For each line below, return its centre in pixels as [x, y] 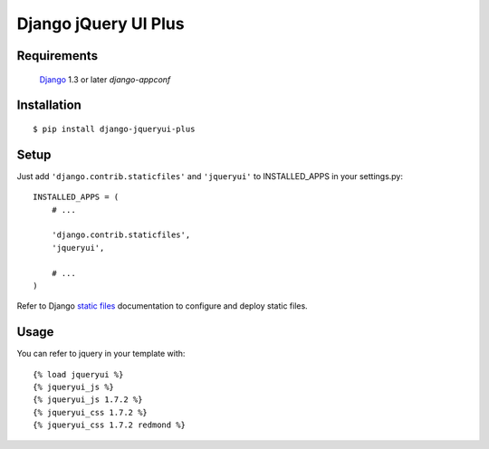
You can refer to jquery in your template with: [101, 354]
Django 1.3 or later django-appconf [105, 79]
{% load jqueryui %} [78, 374]
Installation [49, 105]
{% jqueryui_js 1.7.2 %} [88, 400]
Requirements [58, 56]
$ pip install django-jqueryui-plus [114, 129]
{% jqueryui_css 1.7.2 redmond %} [109, 425]
